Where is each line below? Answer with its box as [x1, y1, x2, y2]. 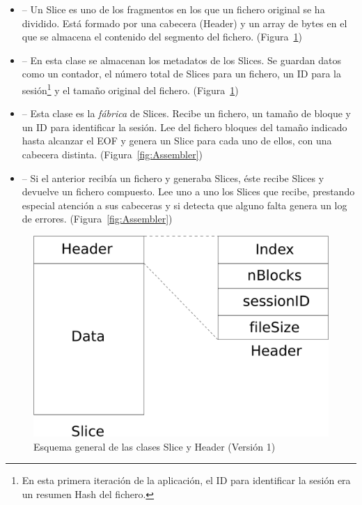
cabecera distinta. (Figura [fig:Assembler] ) [22, 147, 203, 161]
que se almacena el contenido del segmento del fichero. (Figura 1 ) [22, 29, 302, 44]
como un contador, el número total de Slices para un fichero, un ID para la [22, 66, 341, 81]
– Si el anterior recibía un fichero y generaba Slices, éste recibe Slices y [22, 170, 324, 185]
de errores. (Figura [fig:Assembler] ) [22, 211, 173, 226]
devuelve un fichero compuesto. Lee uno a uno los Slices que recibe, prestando [22, 184, 355, 199]
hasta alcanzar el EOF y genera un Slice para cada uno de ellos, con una [22, 133, 332, 148]
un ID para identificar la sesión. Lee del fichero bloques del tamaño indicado [22, 119, 347, 134]
